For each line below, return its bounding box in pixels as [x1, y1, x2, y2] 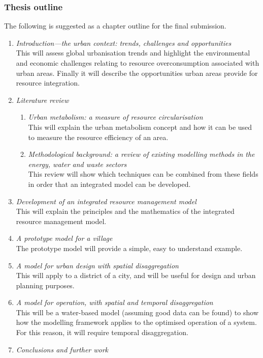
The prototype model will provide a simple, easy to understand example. [16, 242, 243, 253]
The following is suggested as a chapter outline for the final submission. [4, 20, 226, 31]
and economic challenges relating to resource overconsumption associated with [16, 58, 259, 68]
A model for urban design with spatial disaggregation [16, 260, 179, 270]
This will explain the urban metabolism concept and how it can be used [28, 121, 252, 132]
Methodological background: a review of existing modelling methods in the [28, 149, 255, 159]
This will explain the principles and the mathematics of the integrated [16, 206, 235, 216]
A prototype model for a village [16, 233, 113, 243]
